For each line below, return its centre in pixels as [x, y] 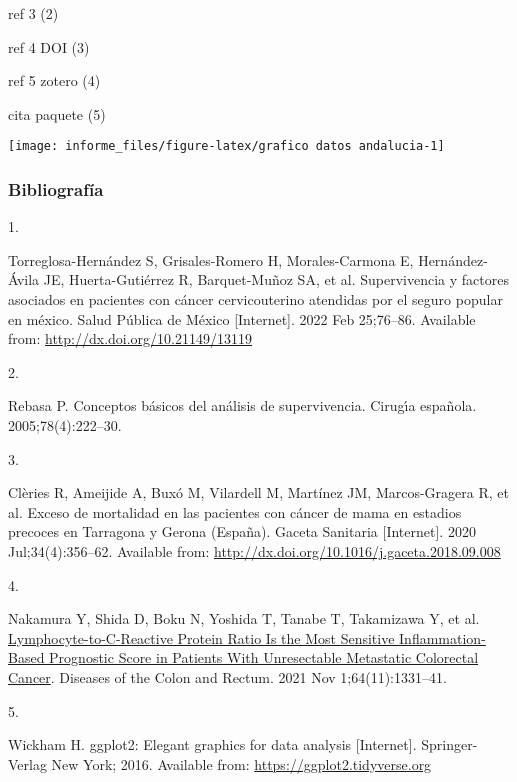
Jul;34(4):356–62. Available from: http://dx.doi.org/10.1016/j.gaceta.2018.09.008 [254, 550]
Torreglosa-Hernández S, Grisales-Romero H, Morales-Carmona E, [211, 259]
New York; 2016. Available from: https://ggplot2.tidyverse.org [241, 763]
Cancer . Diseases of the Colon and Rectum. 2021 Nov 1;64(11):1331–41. [227, 676]
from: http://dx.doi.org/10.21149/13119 [130, 338]
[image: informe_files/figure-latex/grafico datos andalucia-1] [226, 146]
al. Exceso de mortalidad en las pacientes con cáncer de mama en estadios [235, 511]
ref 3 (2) [33, 13]
